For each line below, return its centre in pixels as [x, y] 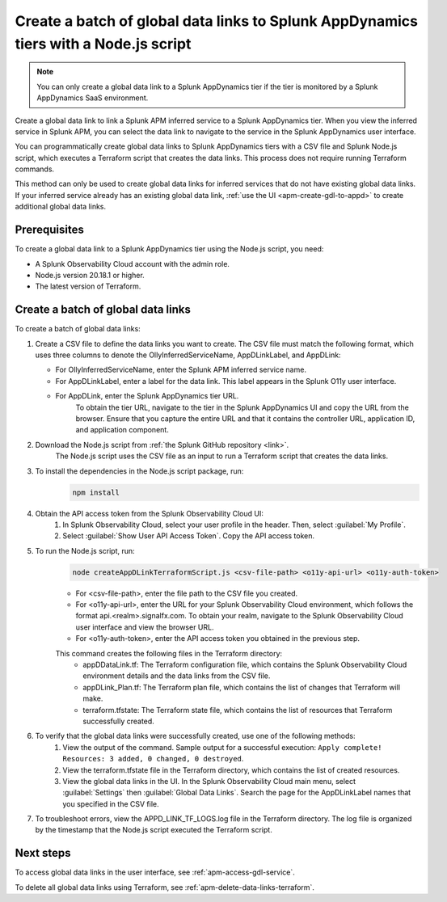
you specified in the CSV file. [111, 803]
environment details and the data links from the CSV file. [177, 676]
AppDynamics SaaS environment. [93, 98]
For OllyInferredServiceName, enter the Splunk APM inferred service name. [181, 370]
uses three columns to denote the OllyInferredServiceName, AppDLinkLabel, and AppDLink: [188, 355]
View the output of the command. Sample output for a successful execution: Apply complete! [223, 747]
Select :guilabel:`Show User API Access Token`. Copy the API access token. [189, 536]
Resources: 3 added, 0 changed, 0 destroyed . [153, 759]
